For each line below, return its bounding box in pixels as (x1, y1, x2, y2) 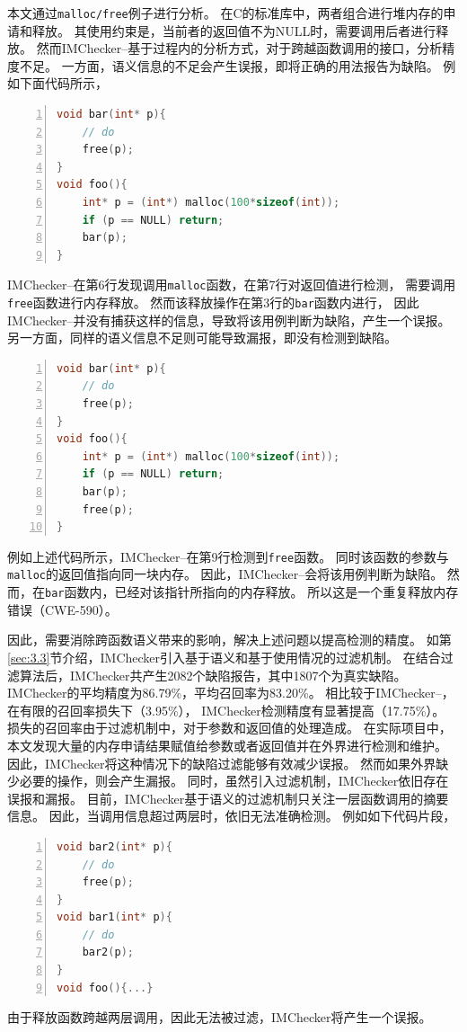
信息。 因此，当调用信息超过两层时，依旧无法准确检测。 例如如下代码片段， (7, 806, 456, 825)
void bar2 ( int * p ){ (57, 840, 172, 853)
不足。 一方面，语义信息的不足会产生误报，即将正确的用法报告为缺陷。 (19, 56, 439, 75)
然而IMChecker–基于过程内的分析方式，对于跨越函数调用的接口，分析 (36, 39, 443, 58)
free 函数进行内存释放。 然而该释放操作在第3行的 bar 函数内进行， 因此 (7, 293, 419, 312)
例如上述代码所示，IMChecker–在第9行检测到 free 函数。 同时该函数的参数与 (7, 547, 449, 565)
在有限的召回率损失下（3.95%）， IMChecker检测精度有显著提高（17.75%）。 (7, 700, 445, 719)
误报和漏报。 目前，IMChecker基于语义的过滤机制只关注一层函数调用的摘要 (7, 788, 449, 807)
